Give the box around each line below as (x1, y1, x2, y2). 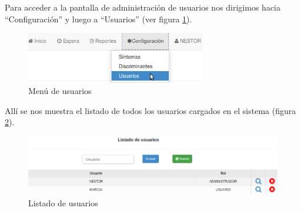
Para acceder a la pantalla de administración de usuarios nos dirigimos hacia (5, 1, 280, 13)
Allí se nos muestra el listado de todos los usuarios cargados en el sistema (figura (5, 104, 296, 116)
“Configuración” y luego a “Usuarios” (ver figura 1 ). (5, 12, 192, 25)
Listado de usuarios (28, 197, 98, 209)
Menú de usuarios (28, 85, 92, 97)
